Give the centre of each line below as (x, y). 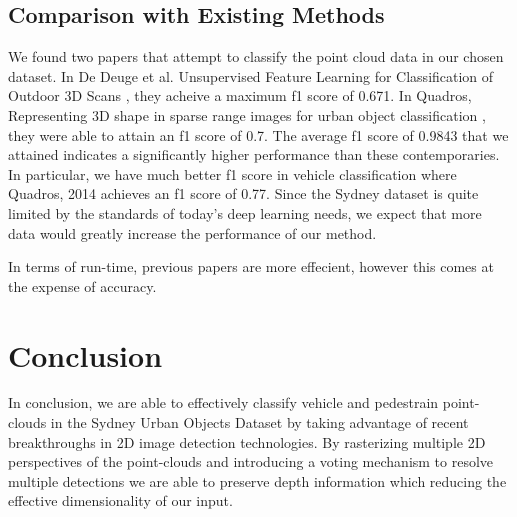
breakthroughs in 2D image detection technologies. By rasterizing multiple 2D (247, 441)
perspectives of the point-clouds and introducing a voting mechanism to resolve (251, 461)
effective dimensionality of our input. (120, 500)
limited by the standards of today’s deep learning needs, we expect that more (245, 212)
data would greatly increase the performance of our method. (192, 232)
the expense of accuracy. (82, 285)
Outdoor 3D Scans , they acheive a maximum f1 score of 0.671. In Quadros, (240, 95)
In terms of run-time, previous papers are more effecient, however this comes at (251, 266)
